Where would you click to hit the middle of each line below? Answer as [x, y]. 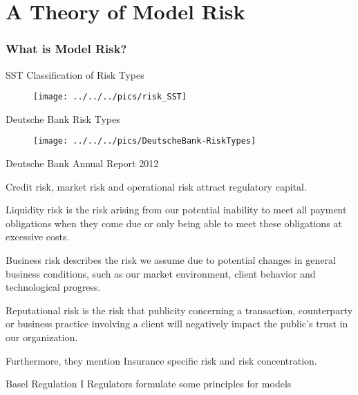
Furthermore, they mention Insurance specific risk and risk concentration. [161, 360]
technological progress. [53, 287]
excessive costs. [38, 237]
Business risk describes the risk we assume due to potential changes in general [171, 260]
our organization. [42, 337]
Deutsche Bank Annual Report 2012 [82, 163]
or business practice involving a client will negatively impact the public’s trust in [177, 324]
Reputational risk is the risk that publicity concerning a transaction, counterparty [179, 310]
